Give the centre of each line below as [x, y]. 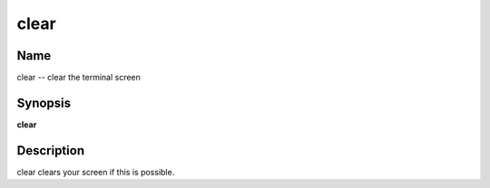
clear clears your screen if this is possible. [96, 172]
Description [51, 150]
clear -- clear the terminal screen [78, 78]
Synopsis [44, 103]
